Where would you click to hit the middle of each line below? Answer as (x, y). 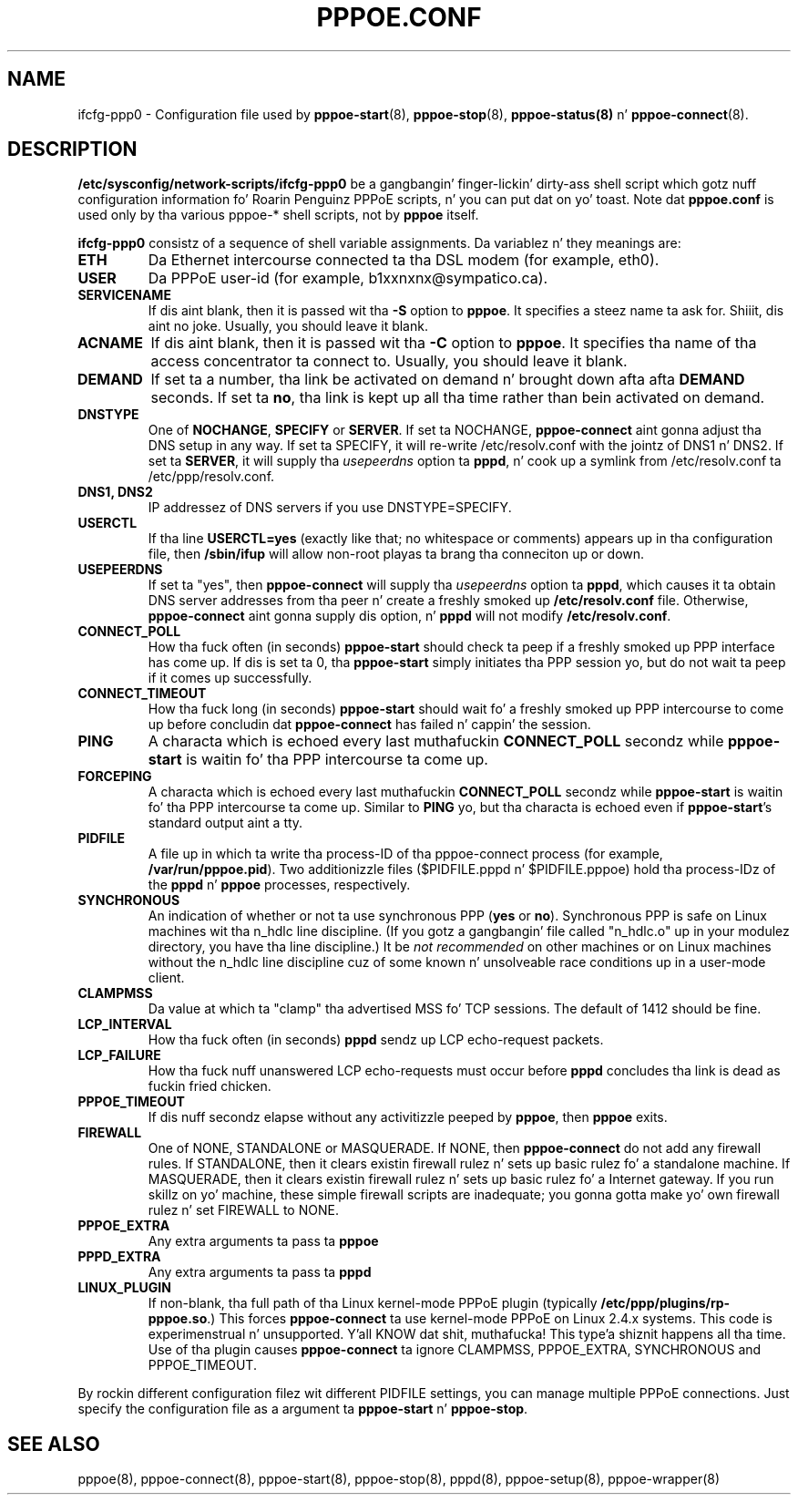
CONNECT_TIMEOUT (142, 694)
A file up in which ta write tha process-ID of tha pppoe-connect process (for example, (405, 854)
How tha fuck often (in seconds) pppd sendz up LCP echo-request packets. (376, 1040)
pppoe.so (178, 1319)
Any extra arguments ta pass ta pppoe (263, 1241)
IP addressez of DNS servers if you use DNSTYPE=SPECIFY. (330, 508)
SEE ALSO (54, 1444)
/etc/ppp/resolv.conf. (211, 477)
